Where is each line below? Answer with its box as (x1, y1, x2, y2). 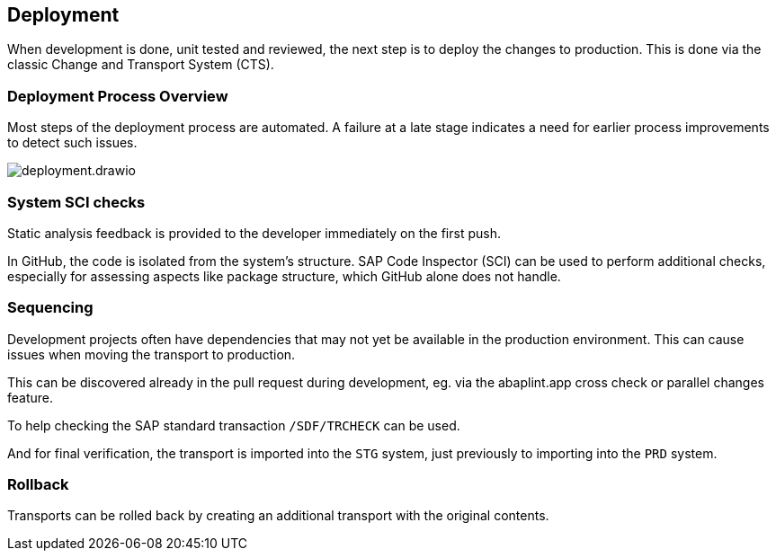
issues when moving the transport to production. (7, 346, 296, 362)
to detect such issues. (7, 135, 138, 151)
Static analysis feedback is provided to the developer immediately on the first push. (7, 225, 501, 241)
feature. (7, 389, 54, 405)
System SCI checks (7, 192, 146, 211)
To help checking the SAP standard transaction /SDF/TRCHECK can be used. (7, 417, 460, 433)
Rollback (7, 475, 69, 494)
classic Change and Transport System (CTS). (7, 57, 274, 73)
